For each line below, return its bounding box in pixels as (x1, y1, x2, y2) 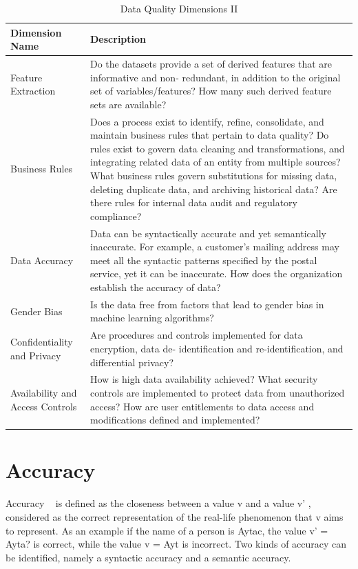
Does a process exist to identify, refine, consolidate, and (90, 114, 324, 128)
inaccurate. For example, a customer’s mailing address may (90, 239, 339, 254)
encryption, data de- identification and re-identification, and (90, 341, 344, 355)
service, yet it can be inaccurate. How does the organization (90, 266, 343, 281)
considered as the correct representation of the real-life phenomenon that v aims (6, 509, 344, 523)
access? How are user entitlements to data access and (90, 399, 315, 413)
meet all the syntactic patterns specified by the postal (90, 252, 317, 267)
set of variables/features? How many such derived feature (90, 83, 332, 98)
